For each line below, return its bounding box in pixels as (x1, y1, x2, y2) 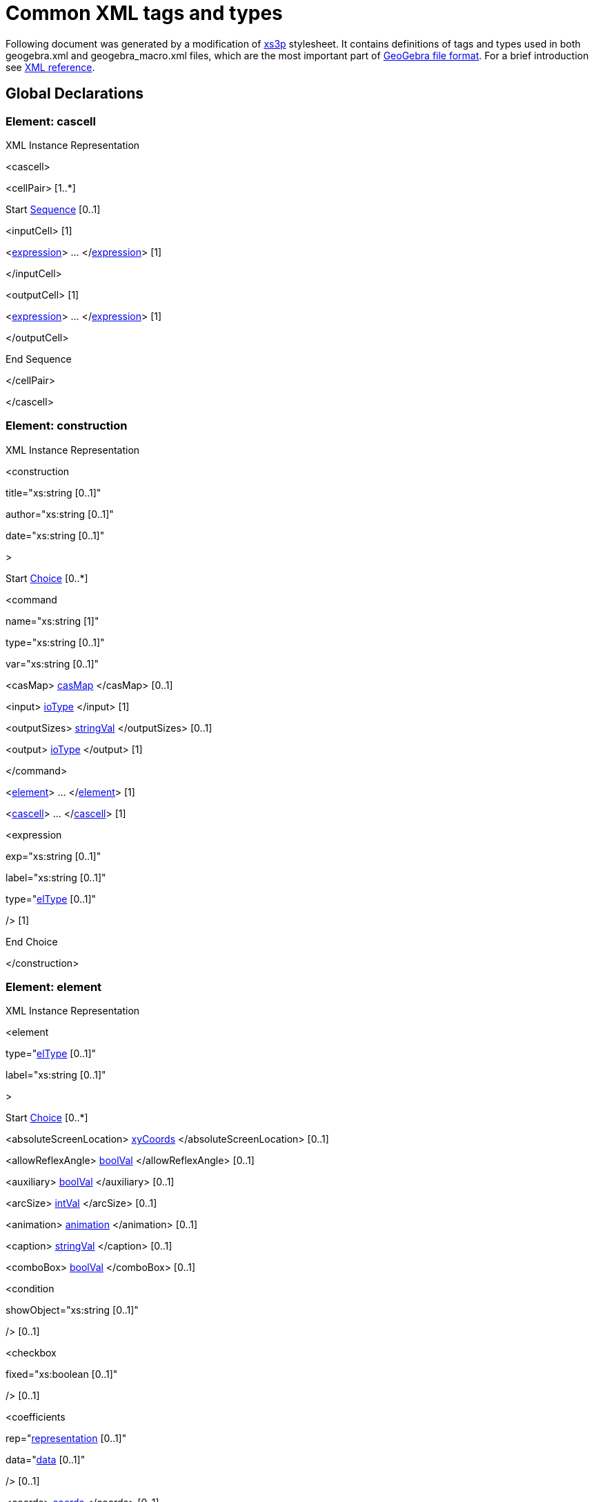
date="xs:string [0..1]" (6, 529, 105, 541)
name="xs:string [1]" (6, 614, 99, 627)
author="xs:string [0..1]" (6, 508, 114, 520)
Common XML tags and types (6, 1, 283, 25)
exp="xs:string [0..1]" (6, 850, 101, 862)
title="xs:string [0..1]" (6, 486, 101, 499)
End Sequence (6, 352, 72, 365)
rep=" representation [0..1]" (6, 1432, 127, 1445)
